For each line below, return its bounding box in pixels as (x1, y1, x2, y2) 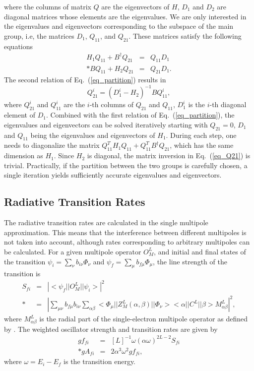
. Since (54, 150, 74, 161)
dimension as (4, 150, 43, 161)
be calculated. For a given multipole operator (4, 246, 141, 256)
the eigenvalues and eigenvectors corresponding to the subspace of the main (4, 21, 234, 31)
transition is (4, 268, 41, 279)
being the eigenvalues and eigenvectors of (30, 129, 155, 140)
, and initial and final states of (154, 246, 246, 256)
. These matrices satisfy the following (128, 30, 242, 41)
